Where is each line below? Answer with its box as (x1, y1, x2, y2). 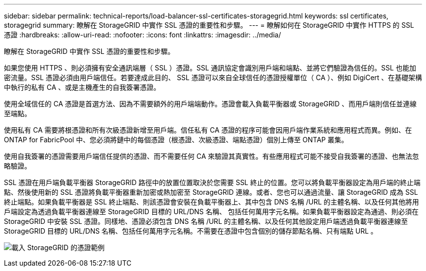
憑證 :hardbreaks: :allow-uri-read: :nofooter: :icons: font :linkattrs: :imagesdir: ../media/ (4, 31, 281, 39)
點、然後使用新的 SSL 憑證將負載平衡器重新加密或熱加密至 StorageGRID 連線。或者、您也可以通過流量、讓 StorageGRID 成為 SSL (4, 188, 418, 196)
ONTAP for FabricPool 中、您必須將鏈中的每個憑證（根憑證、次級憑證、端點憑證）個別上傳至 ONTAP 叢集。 (4, 135, 348, 144)
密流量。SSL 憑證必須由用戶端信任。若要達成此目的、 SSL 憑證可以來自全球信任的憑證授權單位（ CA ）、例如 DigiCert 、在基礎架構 (4, 73, 422, 82)
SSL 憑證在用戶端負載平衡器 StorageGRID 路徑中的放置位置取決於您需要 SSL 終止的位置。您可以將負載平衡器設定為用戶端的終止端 (4, 178, 421, 186)
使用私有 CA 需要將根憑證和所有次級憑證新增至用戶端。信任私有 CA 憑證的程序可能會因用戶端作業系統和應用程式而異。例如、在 (4, 126, 412, 134)
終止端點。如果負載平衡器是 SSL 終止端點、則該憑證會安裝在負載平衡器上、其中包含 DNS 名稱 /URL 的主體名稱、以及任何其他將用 (4, 198, 419, 206)
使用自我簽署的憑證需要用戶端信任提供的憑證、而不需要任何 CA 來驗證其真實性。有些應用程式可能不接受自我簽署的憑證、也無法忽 (4, 152, 419, 160)
